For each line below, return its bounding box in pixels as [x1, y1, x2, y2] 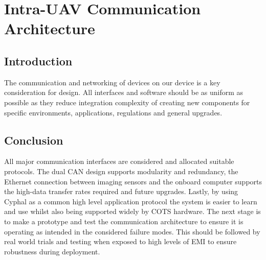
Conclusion [4, 132, 63, 148]
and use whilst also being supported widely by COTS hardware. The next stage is [4, 206, 261, 217]
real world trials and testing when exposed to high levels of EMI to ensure [4, 236, 237, 247]
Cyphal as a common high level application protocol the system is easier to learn [4, 196, 257, 206]
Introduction [4, 53, 73, 68]
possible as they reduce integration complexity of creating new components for [4, 97, 250, 107]
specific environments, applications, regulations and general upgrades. [4, 107, 223, 117]
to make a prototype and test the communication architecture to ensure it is [4, 216, 243, 226]
